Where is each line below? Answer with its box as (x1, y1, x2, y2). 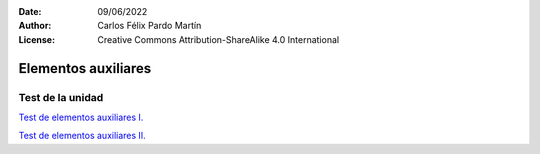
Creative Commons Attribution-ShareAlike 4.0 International (97, 33, 340, 45)
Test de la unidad (18, 90, 104, 104)
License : (18, 33, 55, 45)
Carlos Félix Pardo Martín (97, 20, 202, 32)
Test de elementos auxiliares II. (18, 130, 147, 142)
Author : (18, 20, 52, 32)
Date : (18, 6, 42, 17)
